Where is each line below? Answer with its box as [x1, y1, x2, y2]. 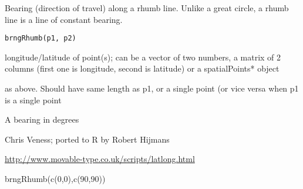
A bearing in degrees [5, 113, 79, 126]
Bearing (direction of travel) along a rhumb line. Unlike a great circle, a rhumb [5, 2, 289, 14]
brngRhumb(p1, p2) [5, 34, 76, 43]
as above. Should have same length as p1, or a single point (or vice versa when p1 [5, 82, 299, 95]
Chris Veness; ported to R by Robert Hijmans [5, 133, 170, 145]
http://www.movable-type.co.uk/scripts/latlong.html [5, 153, 195, 165]
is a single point [5, 93, 62, 106]
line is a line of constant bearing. [5, 13, 123, 25]
